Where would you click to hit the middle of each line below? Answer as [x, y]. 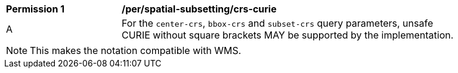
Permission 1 [35, 9]
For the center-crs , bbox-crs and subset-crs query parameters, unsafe [278, 23]
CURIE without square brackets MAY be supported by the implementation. [288, 35]
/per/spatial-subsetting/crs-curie [199, 9]
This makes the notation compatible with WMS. [136, 50]
